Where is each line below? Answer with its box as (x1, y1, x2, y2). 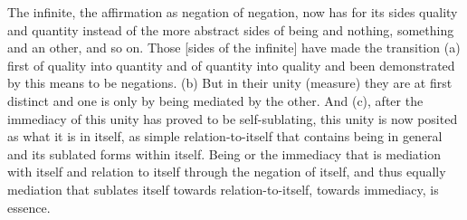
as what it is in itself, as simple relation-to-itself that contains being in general (7, 127, 443, 146)
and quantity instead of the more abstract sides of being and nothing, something (7, 20, 454, 39)
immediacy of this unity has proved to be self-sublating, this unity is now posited (7, 109, 458, 128)
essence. (7, 197, 51, 216)
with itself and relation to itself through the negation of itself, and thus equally (7, 162, 446, 181)
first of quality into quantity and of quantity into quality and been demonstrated (7, 55, 455, 74)
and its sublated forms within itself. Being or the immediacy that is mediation (7, 144, 441, 163)
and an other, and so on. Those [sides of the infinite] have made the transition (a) (7, 38, 461, 57)
